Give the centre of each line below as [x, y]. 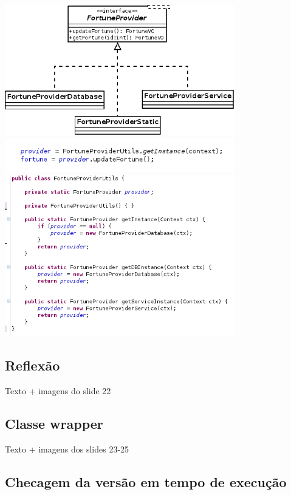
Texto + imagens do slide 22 [58, 391]
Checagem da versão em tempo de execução [146, 481]
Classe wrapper [54, 424]
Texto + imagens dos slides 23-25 [67, 449]
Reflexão [33, 365]
